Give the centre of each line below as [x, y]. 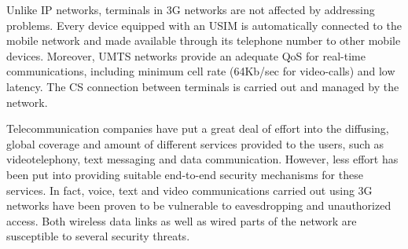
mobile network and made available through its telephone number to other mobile [204, 40]
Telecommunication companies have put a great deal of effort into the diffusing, [198, 128]
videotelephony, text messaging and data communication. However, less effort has [202, 159]
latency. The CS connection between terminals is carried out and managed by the [203, 86]
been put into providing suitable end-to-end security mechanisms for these [185, 174]
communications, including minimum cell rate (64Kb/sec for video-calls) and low [201, 71]
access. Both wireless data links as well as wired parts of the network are [182, 220]
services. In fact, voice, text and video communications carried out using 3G [189, 190]
